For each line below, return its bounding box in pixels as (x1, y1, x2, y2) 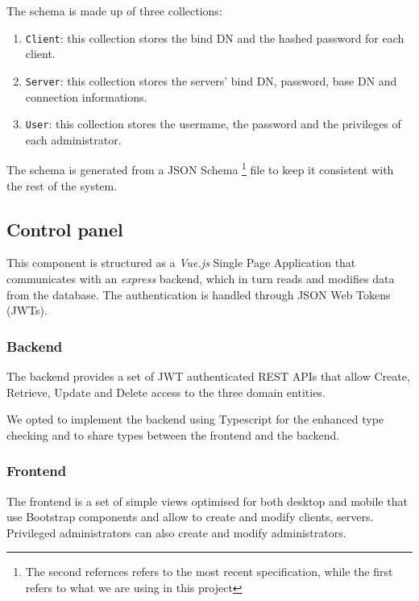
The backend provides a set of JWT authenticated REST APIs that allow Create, (6, 367, 410, 384)
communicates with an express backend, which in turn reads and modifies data (6, 269, 395, 286)
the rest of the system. (6, 177, 118, 194)
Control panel (6, 216, 123, 241)
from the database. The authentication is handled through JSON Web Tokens (6, 286, 391, 303)
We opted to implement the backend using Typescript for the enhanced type (6, 411, 384, 428)
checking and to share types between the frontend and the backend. (6, 426, 340, 443)
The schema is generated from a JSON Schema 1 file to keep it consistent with (6, 159, 394, 177)
